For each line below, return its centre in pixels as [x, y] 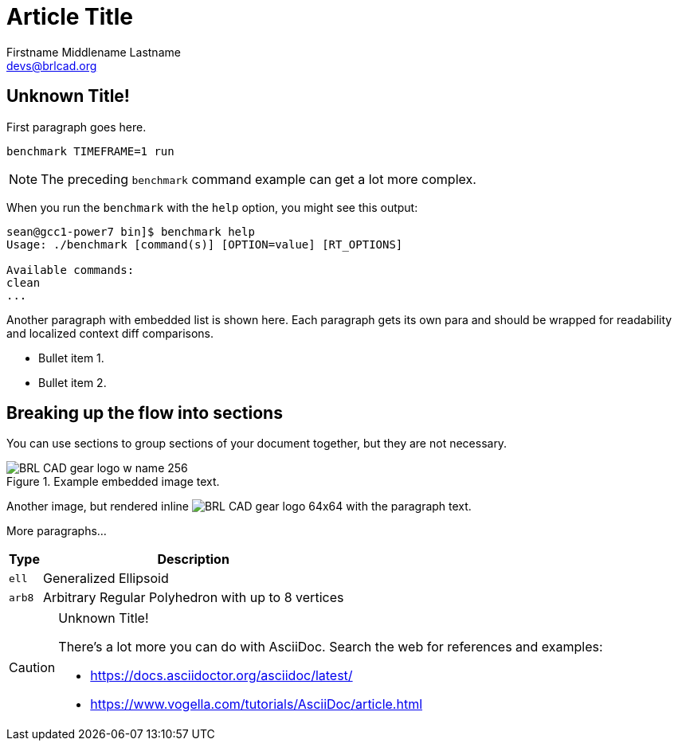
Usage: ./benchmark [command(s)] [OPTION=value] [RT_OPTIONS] [205, 244]
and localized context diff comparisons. [110, 333]
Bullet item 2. [73, 382]
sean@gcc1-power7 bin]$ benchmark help [131, 231]
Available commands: [71, 270]
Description [193, 559]
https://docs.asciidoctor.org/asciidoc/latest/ [221, 676]
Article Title [70, 17]
